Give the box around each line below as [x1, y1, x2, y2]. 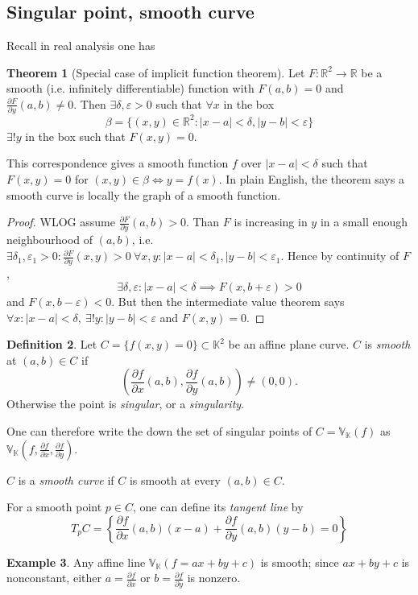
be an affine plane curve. [228, 336, 350, 353]
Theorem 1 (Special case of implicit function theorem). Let [6, 64, 305, 81]
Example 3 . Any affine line [6, 553, 146, 570]
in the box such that [25, 127, 126, 144]
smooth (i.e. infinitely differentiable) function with [6, 80, 255, 97]
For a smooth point [6, 498, 102, 515]
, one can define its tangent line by [132, 498, 304, 515]
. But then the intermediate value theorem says [111, 292, 345, 309]
